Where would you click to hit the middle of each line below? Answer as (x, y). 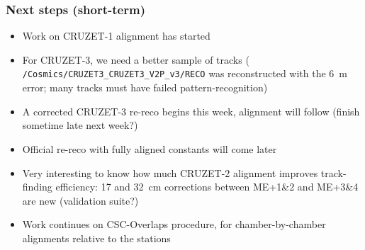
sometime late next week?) (80, 125)
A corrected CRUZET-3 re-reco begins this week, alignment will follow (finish (191, 111)
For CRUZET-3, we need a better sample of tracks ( (136, 59)
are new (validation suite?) (80, 200)
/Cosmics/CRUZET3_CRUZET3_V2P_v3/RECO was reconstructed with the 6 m (185, 73)
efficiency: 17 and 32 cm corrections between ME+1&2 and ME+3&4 (207, 187)
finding (37, 187)
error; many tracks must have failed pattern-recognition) (145, 87)
